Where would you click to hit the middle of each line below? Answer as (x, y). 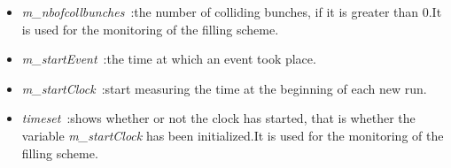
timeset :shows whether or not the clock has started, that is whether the (218, 118)
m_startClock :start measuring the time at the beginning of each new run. (224, 88)
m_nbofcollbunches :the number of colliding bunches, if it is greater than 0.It (232, 11)
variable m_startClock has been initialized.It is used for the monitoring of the (233, 135)
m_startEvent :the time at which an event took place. (169, 59)
